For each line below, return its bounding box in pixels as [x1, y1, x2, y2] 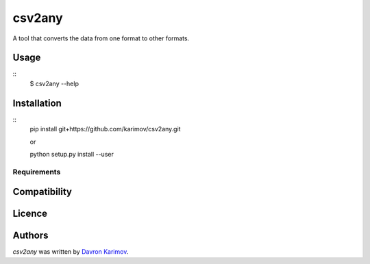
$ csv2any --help [29, 79, 79, 88]
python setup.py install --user [29, 150, 114, 158]
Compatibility [12, 186, 72, 198]
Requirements [12, 167, 61, 176]
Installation [12, 97, 62, 109]
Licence [12, 208, 48, 220]
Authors [12, 230, 49, 241]
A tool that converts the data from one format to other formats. [12, 34, 190, 42]
